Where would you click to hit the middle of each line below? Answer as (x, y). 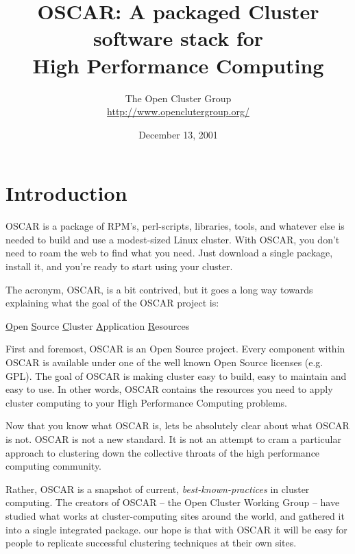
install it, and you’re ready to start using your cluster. (119, 266)
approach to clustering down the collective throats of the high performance (163, 452)
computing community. (54, 466)
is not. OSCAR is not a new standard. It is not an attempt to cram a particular (173, 438)
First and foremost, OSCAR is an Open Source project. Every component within (175, 349)
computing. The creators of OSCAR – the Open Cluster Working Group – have (173, 502)
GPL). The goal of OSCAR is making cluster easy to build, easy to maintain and (176, 375)
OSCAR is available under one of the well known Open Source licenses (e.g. (164, 362)
